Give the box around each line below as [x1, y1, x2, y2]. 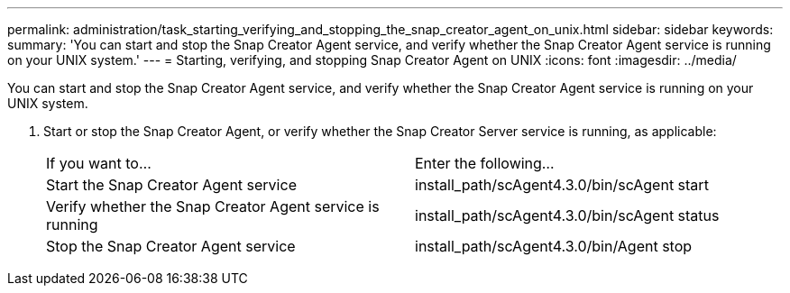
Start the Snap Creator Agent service [46, 176, 297, 194]
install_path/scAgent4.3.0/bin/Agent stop [415, 237, 693, 255]
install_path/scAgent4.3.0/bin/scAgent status [415, 206, 720, 224]
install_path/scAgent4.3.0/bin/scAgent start [415, 176, 709, 194]
